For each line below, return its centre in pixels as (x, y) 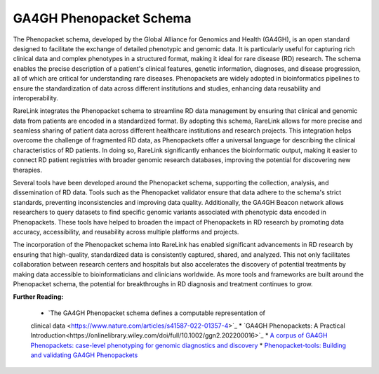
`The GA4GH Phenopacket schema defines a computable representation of (157, 313)
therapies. (27, 170)
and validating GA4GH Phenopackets (84, 355)
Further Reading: (38, 297)
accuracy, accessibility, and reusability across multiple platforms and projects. (126, 232)
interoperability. (36, 98)
